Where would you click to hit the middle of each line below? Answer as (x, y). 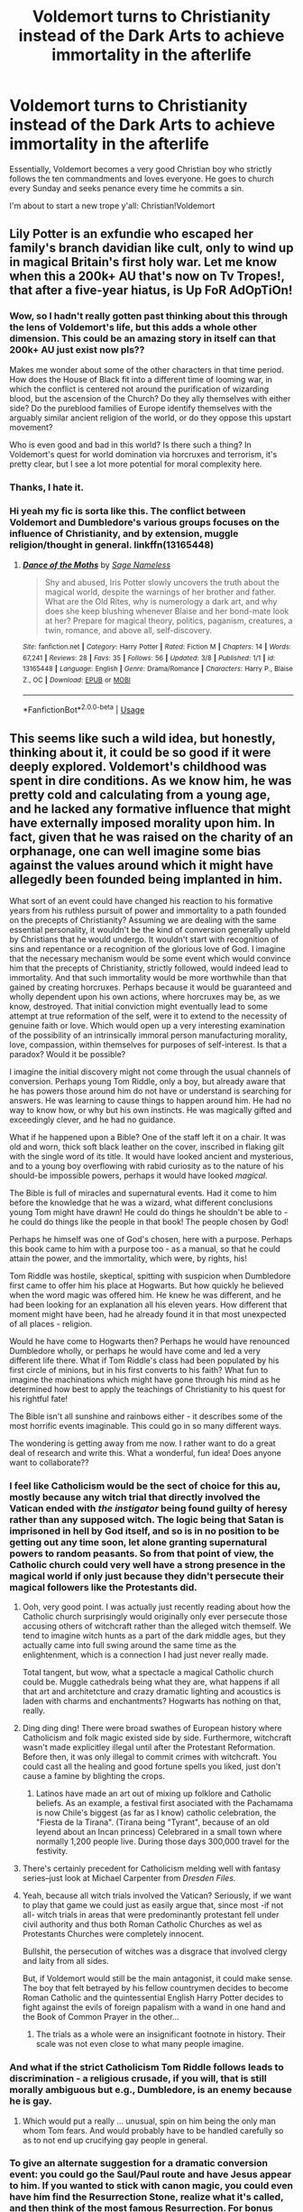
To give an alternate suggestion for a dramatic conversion (139, 2163)
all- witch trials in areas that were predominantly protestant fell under (151, 1915)
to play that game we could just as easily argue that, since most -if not (153, 1905)
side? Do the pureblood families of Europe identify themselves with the (141, 408)
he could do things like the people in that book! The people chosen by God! (149, 1221)
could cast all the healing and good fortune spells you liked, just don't (151, 1766)
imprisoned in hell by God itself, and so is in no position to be (144, 1531)
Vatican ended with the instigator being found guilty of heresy (148, 1508)
